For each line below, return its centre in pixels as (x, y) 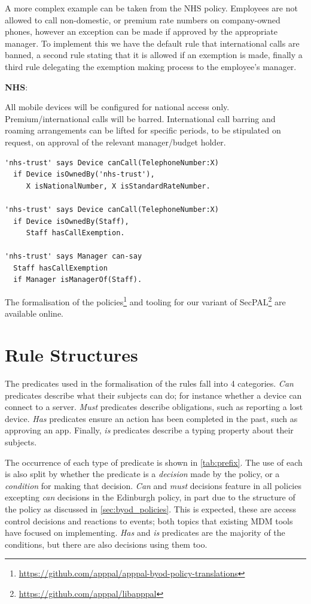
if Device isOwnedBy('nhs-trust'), (84, 174)
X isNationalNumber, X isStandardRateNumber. (118, 186)
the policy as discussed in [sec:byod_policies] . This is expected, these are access (150, 509)
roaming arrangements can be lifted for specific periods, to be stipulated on (143, 130)
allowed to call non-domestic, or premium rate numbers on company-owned (143, 19)
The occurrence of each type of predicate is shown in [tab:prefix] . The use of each (154, 462)
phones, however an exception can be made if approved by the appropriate (141, 31)
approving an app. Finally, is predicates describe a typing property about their (149, 430)
